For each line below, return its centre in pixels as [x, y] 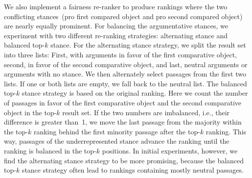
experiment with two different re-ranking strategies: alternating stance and [116, 35]
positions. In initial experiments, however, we [170, 150]
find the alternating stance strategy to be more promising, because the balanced [124, 160]
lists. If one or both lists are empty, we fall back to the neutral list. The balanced [126, 83]
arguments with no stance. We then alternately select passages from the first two [125, 74]
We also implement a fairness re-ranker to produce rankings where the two [116, 6]
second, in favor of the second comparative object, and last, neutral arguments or [126, 64]
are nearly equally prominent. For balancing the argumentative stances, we [116, 26]
